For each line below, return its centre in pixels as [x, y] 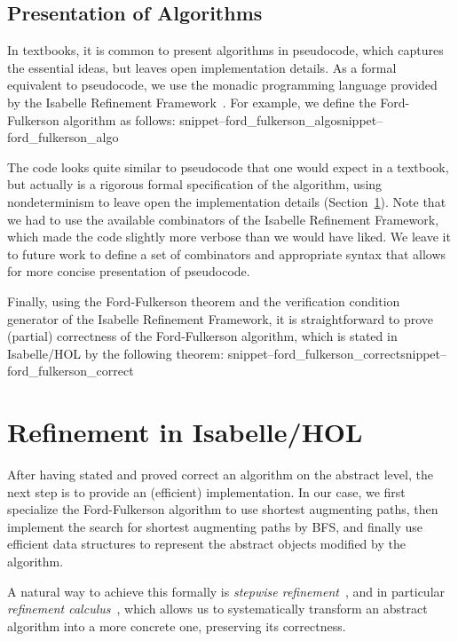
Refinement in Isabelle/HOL [185, 432]
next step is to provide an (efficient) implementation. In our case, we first [206, 491]
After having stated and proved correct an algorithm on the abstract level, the [220, 475]
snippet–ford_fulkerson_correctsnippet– [337, 353]
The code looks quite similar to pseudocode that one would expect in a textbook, [228, 166]
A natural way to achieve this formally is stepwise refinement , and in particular [226, 591]
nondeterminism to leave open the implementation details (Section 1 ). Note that [227, 201]
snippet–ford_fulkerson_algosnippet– [281, 119]
